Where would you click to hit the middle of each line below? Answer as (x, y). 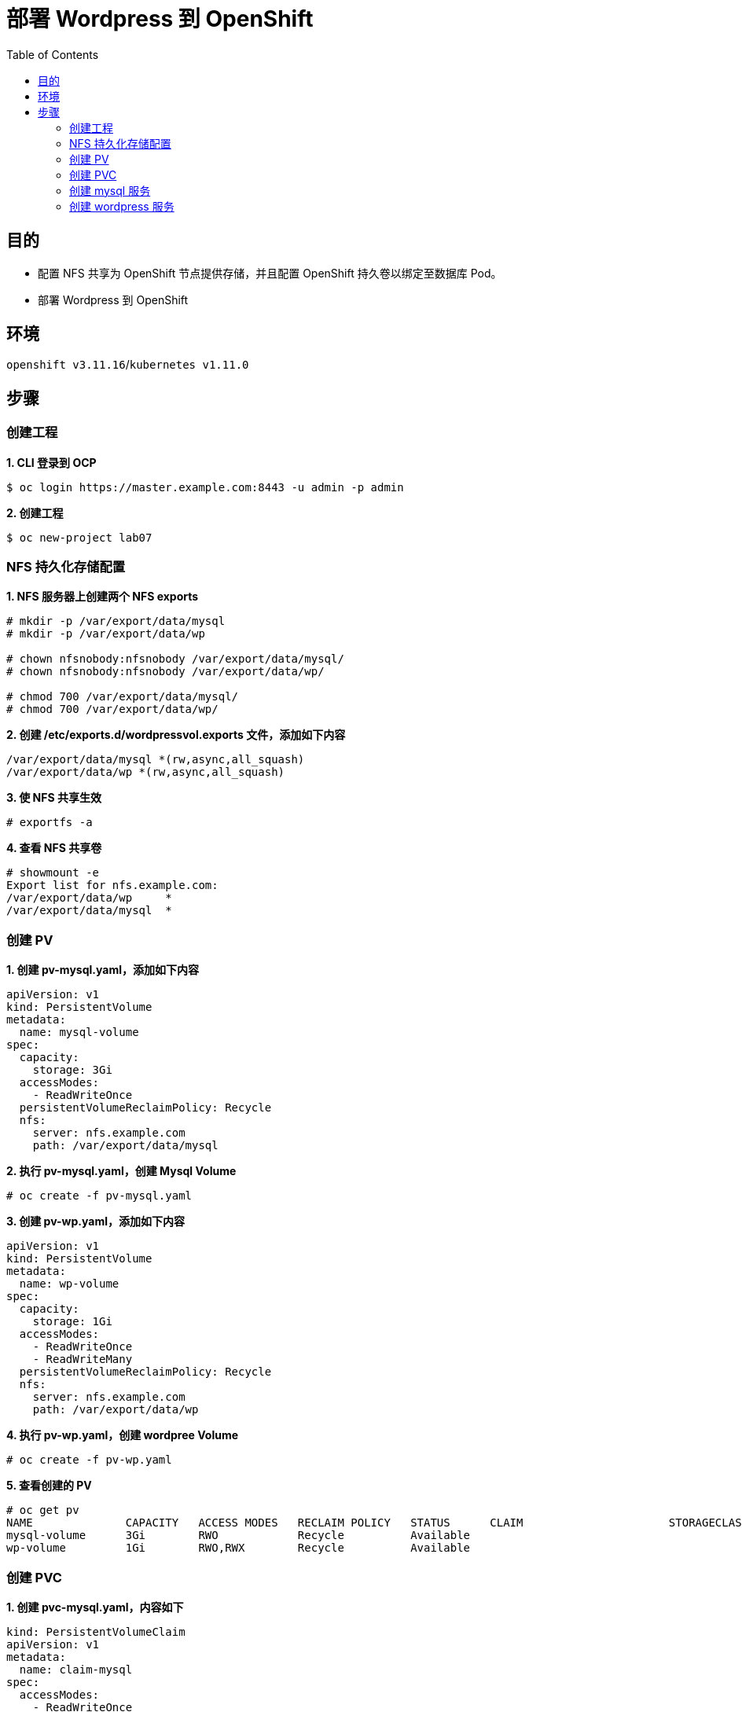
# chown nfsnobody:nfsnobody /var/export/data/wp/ (165, 672)
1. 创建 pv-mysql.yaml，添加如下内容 (103, 970)
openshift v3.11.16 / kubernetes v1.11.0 (128, 365)
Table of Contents (53, 54)
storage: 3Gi (72, 1070)
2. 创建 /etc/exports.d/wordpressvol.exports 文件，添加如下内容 (176, 735)
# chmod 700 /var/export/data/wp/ (112, 709)
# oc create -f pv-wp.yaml (89, 1460)
